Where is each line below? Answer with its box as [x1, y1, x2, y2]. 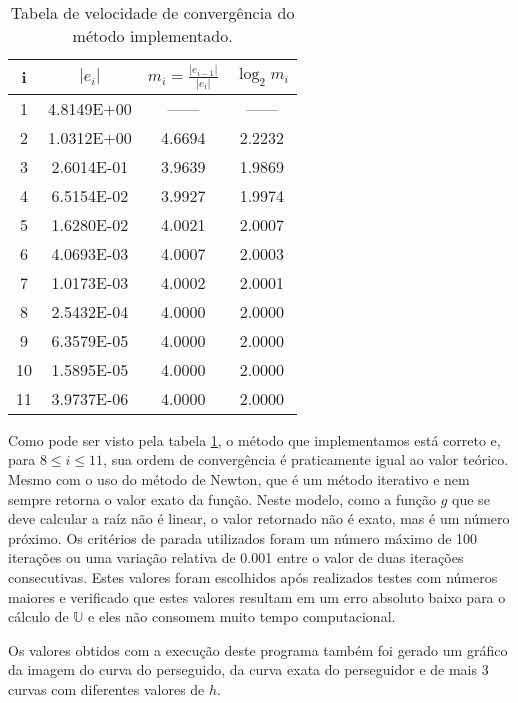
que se [452, 488, 490, 509]
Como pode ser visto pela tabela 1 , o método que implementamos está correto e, [8, 429, 501, 450]
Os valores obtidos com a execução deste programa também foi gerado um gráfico [8, 639, 508, 660]
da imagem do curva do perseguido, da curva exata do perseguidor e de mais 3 [8, 659, 489, 680]
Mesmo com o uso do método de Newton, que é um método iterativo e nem [8, 469, 470, 490]
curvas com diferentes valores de [8, 679, 205, 699]
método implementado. [72, 24, 233, 47]
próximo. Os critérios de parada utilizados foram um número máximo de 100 [8, 527, 478, 548]
